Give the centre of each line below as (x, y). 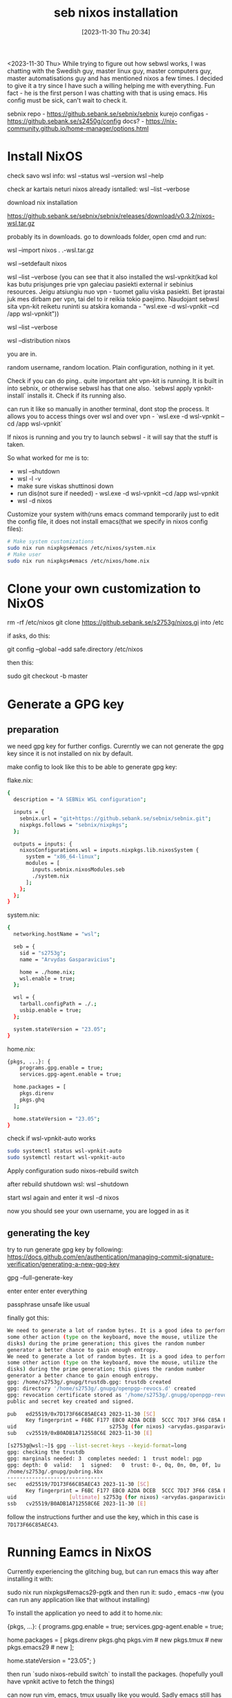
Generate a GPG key (66, 704)
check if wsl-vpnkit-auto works (51, 1138)
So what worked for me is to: (48, 458)
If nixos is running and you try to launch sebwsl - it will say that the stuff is (113, 437)
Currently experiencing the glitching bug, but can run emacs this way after (113, 1571)
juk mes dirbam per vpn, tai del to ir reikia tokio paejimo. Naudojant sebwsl (113, 298)
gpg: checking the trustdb (46, 1452)
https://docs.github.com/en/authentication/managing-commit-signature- (110, 1257)
